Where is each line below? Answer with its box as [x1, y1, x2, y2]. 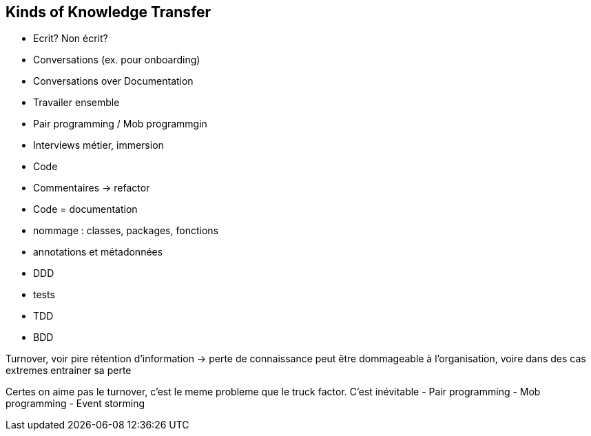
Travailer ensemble [33, 96, 120, 109]
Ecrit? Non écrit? [33, 32, 108, 45]
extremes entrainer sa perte [6, 364, 132, 377]
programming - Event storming [6, 397, 145, 410]
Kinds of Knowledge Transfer [6, 3, 211, 21]
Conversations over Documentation [33, 75, 194, 87]
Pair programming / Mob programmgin [33, 118, 207, 130]
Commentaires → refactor [33, 182, 150, 194]
